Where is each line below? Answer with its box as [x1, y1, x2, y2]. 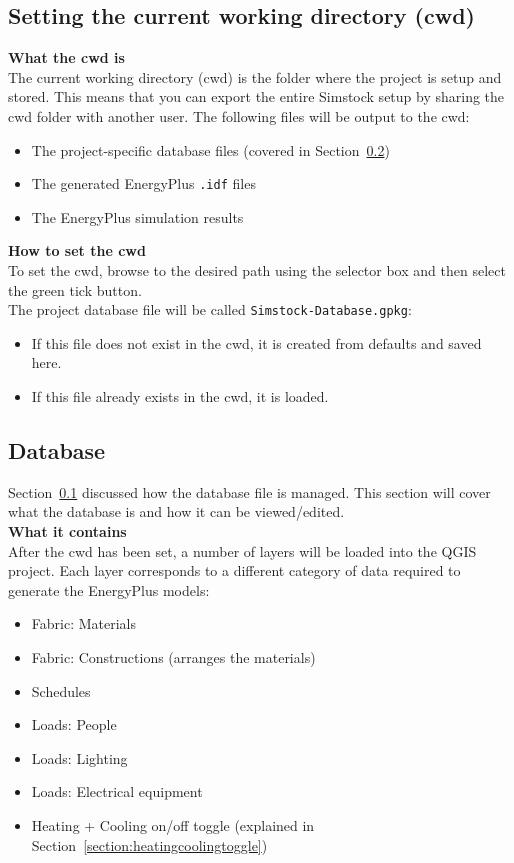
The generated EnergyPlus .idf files [31, 173, 256, 194]
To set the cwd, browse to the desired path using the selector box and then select [8, 260, 506, 281]
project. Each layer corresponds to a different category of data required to [8, 560, 461, 581]
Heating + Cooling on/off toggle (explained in [31, 814, 315, 835]
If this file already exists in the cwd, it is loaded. [31, 386, 329, 407]
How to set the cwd [8, 240, 146, 261]
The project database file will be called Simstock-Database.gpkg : [8, 299, 412, 320]
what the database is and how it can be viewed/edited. [8, 501, 345, 522]
